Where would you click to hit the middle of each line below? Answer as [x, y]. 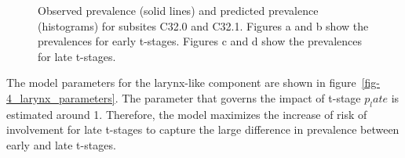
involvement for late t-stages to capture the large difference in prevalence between [203, 129]
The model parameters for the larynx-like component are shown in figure [181, 83]
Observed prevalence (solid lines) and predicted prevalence [178, 10]
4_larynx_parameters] [61, 97]
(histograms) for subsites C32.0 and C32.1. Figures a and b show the [203, 25]
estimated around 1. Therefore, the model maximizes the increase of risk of [187, 114]
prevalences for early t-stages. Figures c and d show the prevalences [200, 41]
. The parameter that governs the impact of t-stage [238, 97]
